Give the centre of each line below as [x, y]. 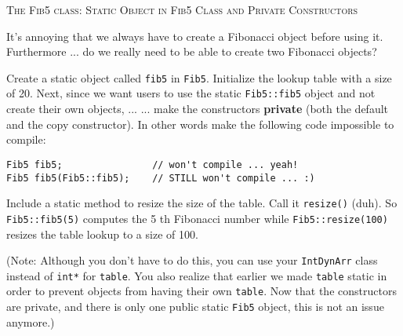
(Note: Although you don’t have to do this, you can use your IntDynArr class [192, 260]
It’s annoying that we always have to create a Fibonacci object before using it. [195, 36]
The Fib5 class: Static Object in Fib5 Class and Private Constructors [182, 9]
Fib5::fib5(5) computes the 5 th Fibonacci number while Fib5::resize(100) [197, 218]
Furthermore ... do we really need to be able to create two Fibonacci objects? [192, 51]
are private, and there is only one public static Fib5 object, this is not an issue [195, 307]
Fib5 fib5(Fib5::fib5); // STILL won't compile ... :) [161, 178]
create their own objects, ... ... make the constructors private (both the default [198, 109]
